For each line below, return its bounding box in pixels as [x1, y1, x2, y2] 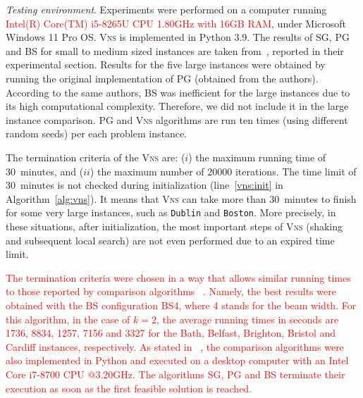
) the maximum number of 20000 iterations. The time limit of [90, 163, 357, 178]
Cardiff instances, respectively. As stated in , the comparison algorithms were [6, 339, 344, 354]
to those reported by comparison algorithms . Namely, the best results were [6, 284, 336, 299]
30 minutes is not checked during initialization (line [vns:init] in [6, 178, 283, 192]
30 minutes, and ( [6, 163, 84, 178]
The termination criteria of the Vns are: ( [6, 149, 185, 164]
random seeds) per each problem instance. [6, 126, 187, 141]
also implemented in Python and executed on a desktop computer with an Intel [6, 353, 349, 368]
